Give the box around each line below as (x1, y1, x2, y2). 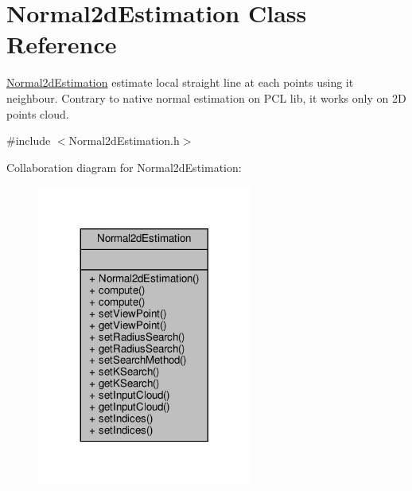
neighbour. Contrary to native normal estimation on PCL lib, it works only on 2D (6, 89, 406, 106)
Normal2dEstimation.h (68, 132, 180, 149)
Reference (6, 28, 117, 60)
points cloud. (6, 105, 69, 122)
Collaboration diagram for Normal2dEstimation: (6, 158, 242, 175)
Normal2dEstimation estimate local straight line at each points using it (6, 74, 354, 91)
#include (6, 132, 51, 149)
